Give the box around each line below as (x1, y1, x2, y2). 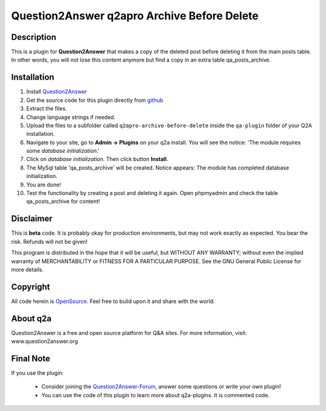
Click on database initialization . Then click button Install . (26, 156, 168, 163)
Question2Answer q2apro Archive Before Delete (11, 9, 259, 22)
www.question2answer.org (11, 338, 78, 345)
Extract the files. (26, 105, 68, 112)
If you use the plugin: (11, 369, 64, 377)
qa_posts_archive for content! (26, 198, 100, 205)
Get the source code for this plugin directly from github (26, 97, 164, 104)
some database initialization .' (26, 147, 100, 155)
